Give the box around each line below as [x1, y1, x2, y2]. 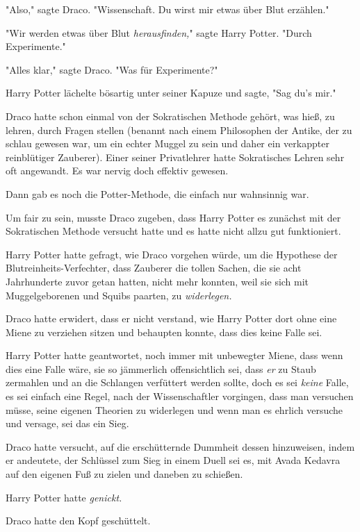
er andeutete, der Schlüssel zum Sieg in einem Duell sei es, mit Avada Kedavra [6, 453, 341, 467]
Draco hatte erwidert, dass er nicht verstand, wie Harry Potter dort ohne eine [6, 311, 337, 326]
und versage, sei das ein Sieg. [6, 416, 129, 431]
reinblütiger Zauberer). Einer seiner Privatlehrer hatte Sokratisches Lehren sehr [6, 149, 345, 164]
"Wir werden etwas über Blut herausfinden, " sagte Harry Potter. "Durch [6, 25, 312, 40]
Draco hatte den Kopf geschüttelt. [6, 513, 151, 528]
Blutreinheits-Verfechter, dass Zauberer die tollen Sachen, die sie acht [6, 260, 302, 275]
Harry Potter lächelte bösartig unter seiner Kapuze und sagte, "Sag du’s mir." [6, 85, 336, 100]
